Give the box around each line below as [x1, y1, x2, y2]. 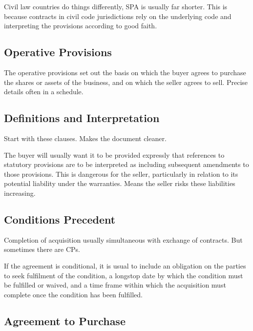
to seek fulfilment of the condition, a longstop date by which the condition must [4, 270, 243, 280]
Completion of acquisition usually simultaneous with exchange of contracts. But [4, 234, 243, 245]
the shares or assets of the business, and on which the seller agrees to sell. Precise [4, 77, 248, 87]
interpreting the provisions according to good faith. [4, 21, 157, 31]
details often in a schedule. [4, 86, 84, 97]
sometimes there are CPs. [4, 244, 81, 254]
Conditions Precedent [4, 211, 116, 227]
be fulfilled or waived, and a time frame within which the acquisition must [4, 280, 226, 290]
